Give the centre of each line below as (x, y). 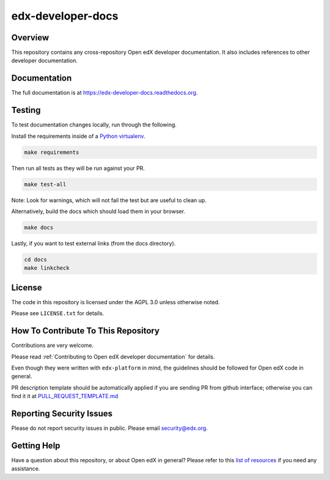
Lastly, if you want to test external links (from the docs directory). (94, 243)
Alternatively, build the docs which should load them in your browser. (98, 211)
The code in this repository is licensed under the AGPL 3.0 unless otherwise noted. (116, 302)
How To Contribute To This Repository (86, 331)
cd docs (35, 259)
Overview (30, 38)
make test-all (45, 184)
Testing (26, 110)
